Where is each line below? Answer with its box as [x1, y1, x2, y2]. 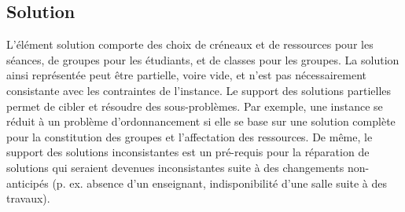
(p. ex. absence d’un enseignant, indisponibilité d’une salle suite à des [52, 174, 387, 191]
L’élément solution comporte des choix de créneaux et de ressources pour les [6, 36, 374, 53]
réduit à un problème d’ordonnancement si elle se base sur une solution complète [6, 113, 396, 130]
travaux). [6, 190, 50, 207]
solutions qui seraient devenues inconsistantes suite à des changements [6, 159, 344, 175]
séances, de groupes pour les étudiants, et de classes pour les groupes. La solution [6, 51, 399, 68]
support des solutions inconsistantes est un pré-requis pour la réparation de [6, 144, 370, 160]
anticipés [6, 174, 49, 191]
